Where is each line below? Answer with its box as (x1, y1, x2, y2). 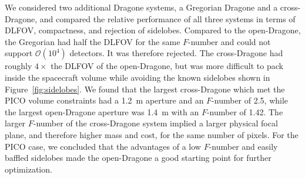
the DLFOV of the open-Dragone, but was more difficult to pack (51, 60, 283, 72)
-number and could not (188, 35, 271, 47)
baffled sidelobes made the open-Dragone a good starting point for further (5, 152, 272, 164)
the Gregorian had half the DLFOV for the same (5, 35, 180, 47)
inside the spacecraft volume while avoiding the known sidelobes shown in (5, 71, 270, 83)
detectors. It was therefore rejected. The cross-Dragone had (69, 47, 283, 59)
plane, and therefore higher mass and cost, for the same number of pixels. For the (5, 128, 299, 140)
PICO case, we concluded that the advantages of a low (5, 140, 201, 152)
